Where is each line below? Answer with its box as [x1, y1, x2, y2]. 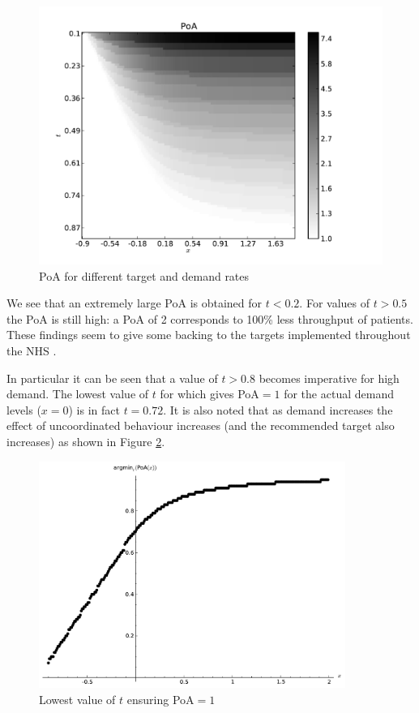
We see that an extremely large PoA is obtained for [6, 294, 263, 311]
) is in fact [68, 401, 120, 418]
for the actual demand [284, 385, 394, 402]
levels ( [6, 401, 41, 418]
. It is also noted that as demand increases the [163, 401, 393, 418]
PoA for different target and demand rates [39, 267, 250, 284]
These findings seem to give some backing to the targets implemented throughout [6, 326, 411, 343]
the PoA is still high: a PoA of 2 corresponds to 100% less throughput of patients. [6, 310, 413, 327]
